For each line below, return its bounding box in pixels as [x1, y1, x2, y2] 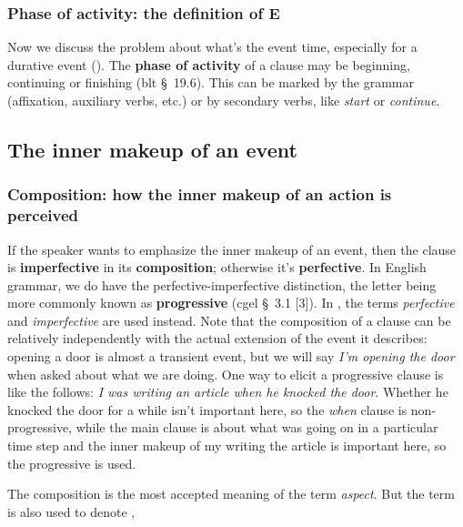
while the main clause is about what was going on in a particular [75, 418, 438, 437]
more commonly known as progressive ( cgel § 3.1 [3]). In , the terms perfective [7, 293, 455, 312]
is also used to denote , [7, 502, 136, 521]
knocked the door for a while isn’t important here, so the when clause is [7, 400, 408, 419]
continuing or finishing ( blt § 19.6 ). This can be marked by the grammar [7, 73, 414, 92]
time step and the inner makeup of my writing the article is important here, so [7, 436, 447, 455]
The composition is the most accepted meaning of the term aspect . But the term [7, 484, 455, 503]
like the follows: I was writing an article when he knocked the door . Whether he [7, 382, 448, 401]
